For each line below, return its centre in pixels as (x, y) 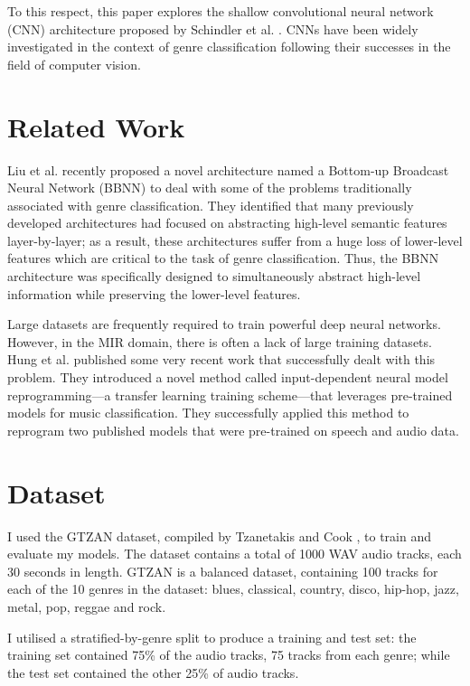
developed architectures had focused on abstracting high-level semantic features (227, 223)
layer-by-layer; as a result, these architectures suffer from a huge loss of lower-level (235, 240)
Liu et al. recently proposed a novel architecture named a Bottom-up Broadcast (228, 169)
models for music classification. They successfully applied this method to (208, 413)
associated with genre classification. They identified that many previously (211, 205)
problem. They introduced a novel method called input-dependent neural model (228, 377)
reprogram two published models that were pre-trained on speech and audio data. (233, 430)
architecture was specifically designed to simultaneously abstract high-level (214, 276)
